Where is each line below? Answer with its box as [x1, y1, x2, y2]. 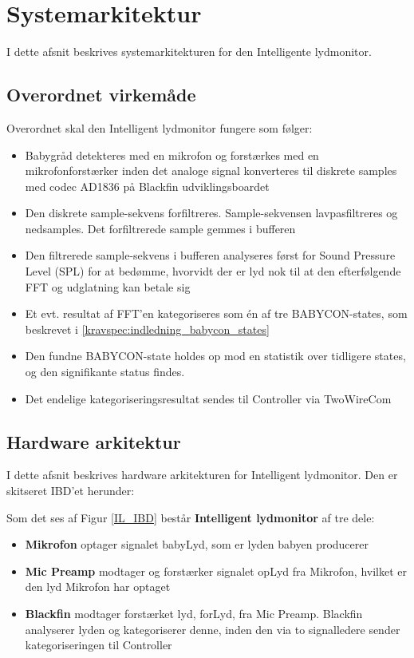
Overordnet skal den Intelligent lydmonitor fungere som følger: [6, 119, 313, 136]
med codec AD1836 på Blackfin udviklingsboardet [25, 177, 270, 194]
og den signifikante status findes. [25, 363, 185, 380]
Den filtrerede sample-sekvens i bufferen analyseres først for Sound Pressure [25, 247, 396, 264]
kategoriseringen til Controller [25, 636, 172, 653]
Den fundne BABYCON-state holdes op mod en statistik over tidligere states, [25, 347, 406, 364]
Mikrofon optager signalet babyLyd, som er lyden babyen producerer [25, 536, 369, 553]
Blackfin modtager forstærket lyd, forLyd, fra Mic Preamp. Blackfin [25, 605, 363, 621]
